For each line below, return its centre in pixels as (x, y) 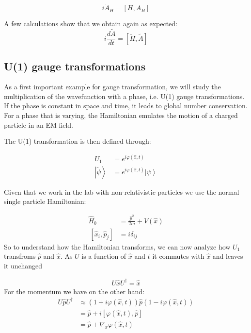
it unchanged (23, 265)
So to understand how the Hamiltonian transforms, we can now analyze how (117, 246)
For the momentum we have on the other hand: (74, 291)
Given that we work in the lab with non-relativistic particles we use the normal (122, 191)
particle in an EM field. (39, 125)
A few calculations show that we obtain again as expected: (91, 24)
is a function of (104, 256)
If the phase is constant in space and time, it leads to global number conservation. (126, 106)
